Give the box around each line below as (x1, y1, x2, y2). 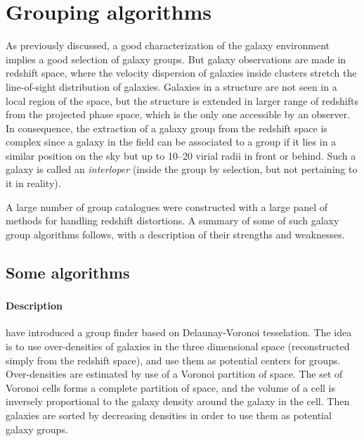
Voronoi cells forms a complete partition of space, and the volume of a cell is (6, 380, 335, 395)
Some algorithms (6, 261, 130, 283)
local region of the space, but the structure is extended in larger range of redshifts (6, 93, 358, 108)
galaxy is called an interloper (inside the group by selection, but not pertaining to (6, 162, 358, 177)
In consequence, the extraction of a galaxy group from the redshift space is (6, 120, 327, 135)
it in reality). (6, 176, 61, 191)
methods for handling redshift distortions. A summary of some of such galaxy (6, 213, 339, 228)
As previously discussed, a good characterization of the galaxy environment (6, 38, 330, 53)
